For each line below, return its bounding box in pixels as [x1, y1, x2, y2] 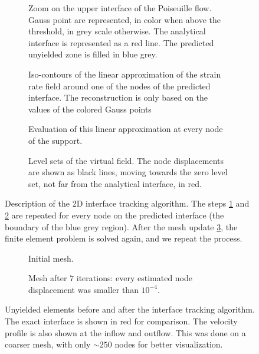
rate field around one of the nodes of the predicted [28, 79, 211, 92]
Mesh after [28, 272, 67, 284]
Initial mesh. [28, 252, 74, 264]
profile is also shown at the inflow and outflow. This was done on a [5, 326, 246, 339]
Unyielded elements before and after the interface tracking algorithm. [5, 303, 255, 316]
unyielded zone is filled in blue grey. [28, 48, 158, 60]
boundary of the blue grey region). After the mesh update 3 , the [5, 220, 238, 233]
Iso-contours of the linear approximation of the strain [28, 67, 221, 80]
